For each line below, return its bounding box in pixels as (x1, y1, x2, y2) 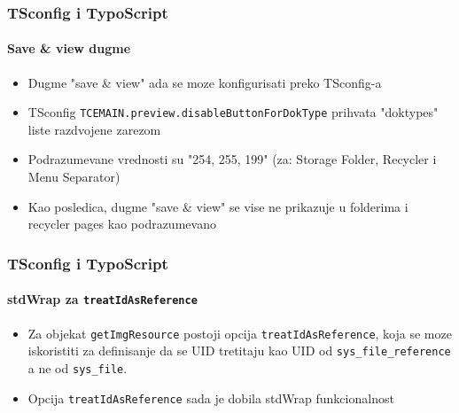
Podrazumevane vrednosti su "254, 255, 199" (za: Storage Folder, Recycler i (27, 150, 437, 168)
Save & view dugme (7, 39, 131, 58)
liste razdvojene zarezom (27, 120, 161, 138)
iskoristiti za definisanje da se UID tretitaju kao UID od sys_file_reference (27, 341, 451, 360)
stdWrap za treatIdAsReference (7, 290, 198, 308)
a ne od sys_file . (27, 358, 128, 377)
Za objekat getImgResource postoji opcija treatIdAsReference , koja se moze (27, 323, 452, 342)
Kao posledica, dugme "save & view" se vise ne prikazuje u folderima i (27, 197, 408, 215)
